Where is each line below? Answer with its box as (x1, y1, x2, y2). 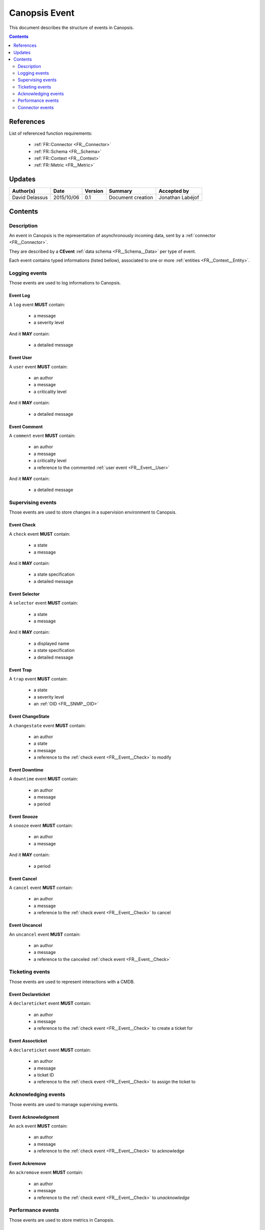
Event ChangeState (9, 713, 50, 719)
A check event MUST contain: (9, 531, 71, 537)
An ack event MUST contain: (9, 1123, 68, 1129)
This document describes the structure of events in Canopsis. (9, 25, 134, 31)
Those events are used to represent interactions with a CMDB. (9, 979, 135, 984)
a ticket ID (33, 1072, 54, 1077)
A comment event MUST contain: (9, 432, 76, 438)
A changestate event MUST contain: (9, 722, 86, 728)
